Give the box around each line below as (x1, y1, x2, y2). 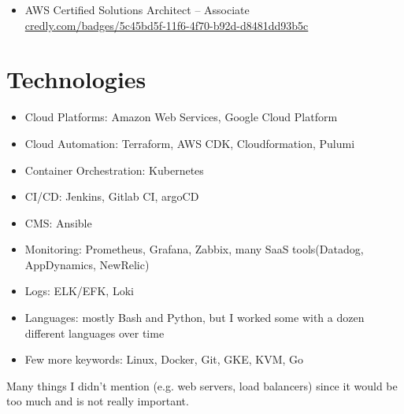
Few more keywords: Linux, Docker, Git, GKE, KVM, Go (24, 351, 304, 368)
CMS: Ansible (24, 214, 92, 231)
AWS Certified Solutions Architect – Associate (24, 2, 250, 17)
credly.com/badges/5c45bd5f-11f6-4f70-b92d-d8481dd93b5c (24, 17, 309, 33)
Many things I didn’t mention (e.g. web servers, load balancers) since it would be (6, 377, 398, 394)
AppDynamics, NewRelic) (24, 256, 150, 272)
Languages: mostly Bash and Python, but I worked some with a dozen (24, 309, 365, 326)
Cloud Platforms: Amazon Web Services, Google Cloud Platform (24, 109, 338, 125)
